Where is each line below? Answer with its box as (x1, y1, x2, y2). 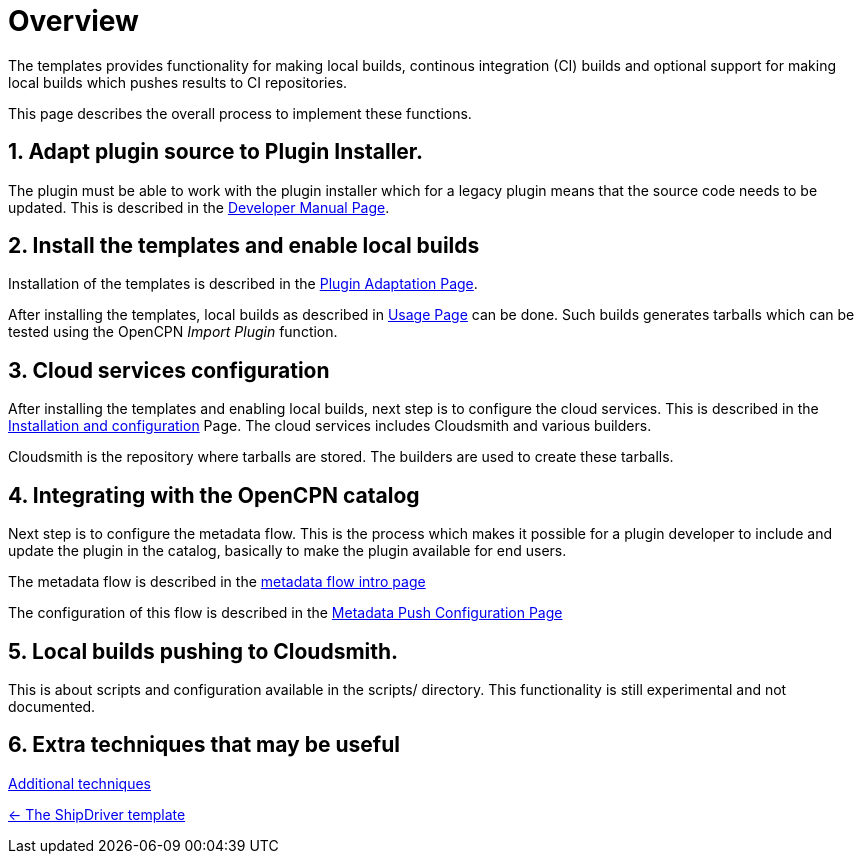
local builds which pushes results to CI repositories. (8, 73, 348, 91)
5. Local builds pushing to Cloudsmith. (8, 638, 399, 664)
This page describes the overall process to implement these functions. (8, 104, 472, 122)
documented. (8, 697, 96, 715)
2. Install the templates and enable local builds (8, 233, 480, 259)
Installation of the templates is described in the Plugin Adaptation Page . (8, 275, 478, 293)
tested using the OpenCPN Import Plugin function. (8, 323, 338, 341)
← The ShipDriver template (8, 805, 186, 823)
